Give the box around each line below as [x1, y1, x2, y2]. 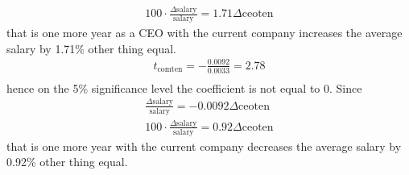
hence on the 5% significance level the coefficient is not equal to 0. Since [6, 79, 362, 96]
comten [157, 65, 183, 74]
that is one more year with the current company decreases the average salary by [6, 137, 402, 154]
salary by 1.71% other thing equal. [6, 40, 176, 56]
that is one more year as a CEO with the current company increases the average [6, 24, 403, 41]
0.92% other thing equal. [6, 153, 128, 170]
